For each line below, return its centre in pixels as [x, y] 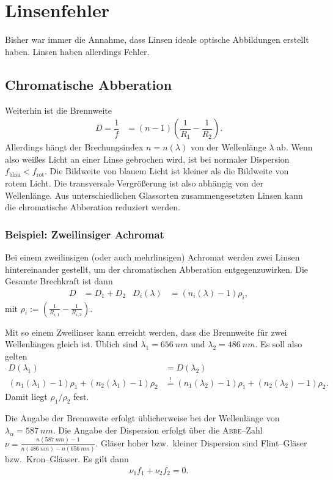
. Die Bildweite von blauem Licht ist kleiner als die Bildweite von [167, 171]
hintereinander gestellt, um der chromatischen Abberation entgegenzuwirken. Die [157, 269]
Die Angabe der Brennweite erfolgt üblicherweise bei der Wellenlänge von [142, 418]
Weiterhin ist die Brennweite [58, 110]
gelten [16, 356]
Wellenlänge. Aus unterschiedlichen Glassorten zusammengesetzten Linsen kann [154, 195]
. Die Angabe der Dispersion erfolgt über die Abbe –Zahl [158, 430]
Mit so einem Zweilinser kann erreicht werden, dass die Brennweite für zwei [146, 332]
